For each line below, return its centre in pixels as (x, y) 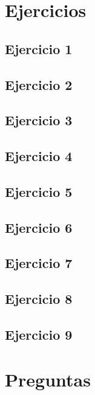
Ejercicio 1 (39, 48)
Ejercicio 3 (39, 120)
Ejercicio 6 (39, 227)
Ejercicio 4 (39, 156)
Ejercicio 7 (39, 263)
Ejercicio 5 (39, 191)
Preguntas (48, 379)
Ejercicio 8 (39, 299)
